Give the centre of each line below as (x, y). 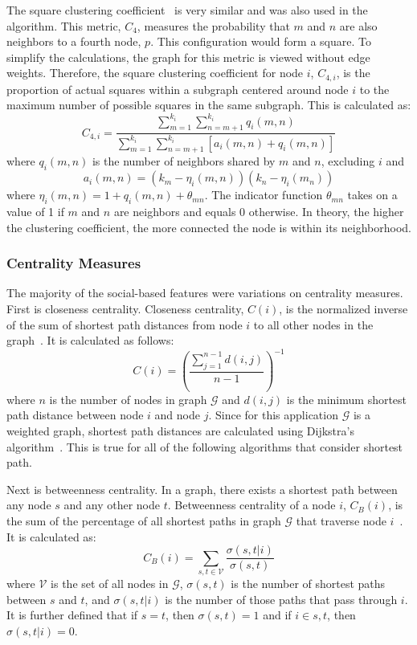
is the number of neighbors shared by (184, 161)
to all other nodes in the (313, 324)
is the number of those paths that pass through (281, 599)
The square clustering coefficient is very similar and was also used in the (187, 10)
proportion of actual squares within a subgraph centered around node (178, 89)
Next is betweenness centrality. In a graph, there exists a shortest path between (202, 489)
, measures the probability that (213, 25)
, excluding (348, 161)
